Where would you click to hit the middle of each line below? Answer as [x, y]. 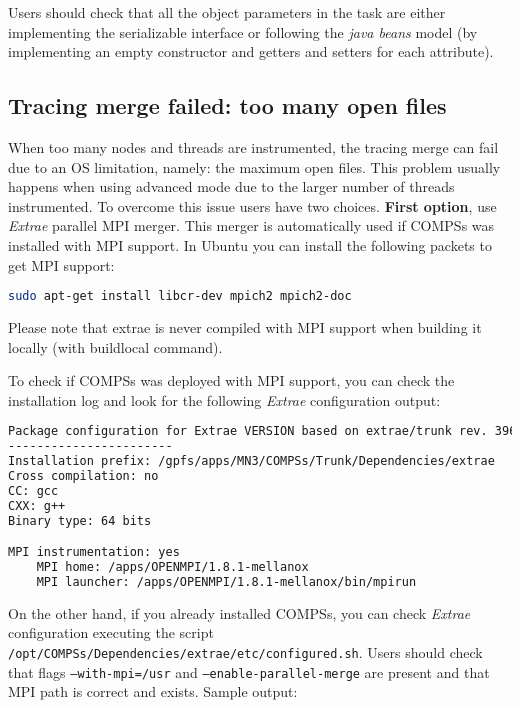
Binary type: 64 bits [80, 520]
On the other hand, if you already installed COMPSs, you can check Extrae [239, 612]
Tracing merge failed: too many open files [227, 105]
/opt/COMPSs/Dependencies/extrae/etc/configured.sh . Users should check [245, 651]
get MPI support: [61, 264]
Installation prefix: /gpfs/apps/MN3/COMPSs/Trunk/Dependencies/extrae [251, 461]
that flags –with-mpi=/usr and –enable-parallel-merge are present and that [249, 671]
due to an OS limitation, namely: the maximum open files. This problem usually [254, 166]
